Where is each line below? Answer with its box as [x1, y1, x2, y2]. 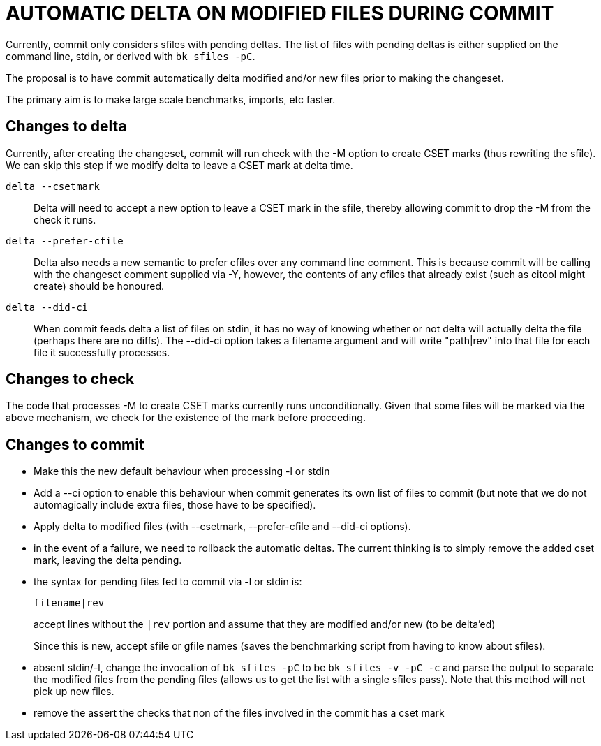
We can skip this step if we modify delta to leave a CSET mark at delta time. [6, 159, 353, 171]
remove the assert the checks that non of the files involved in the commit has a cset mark [34, 707, 445, 719]
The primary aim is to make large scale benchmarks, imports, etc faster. [6, 93, 336, 105]
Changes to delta [6, 117, 127, 136]
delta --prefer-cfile [6, 235, 124, 247]
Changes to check [6, 370, 135, 388]
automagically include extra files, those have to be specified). [34, 499, 316, 511]
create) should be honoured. [34, 279, 165, 292]
